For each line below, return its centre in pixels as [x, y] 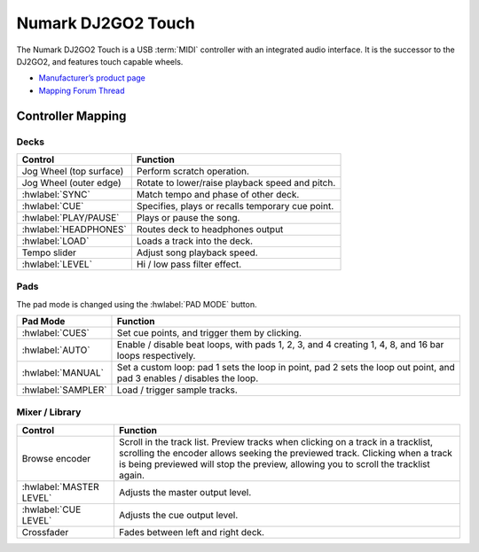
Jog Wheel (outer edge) [71, 183]
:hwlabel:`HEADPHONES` [75, 229]
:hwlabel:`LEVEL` [57, 264]
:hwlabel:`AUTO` [56, 350]
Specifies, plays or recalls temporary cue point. [235, 206]
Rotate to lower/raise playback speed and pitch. [236, 183]
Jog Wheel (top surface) [73, 171]
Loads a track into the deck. [194, 241]
